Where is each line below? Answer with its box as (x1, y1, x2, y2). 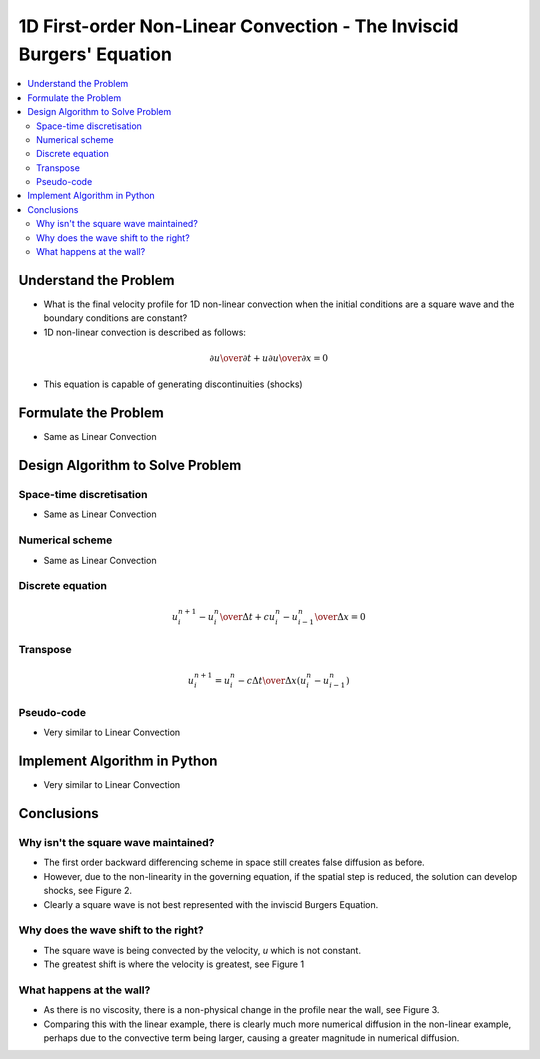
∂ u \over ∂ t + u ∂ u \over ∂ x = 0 (209, 352, 329, 364)
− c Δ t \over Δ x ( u (237, 675, 307, 686)
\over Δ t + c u (219, 611, 276, 623)
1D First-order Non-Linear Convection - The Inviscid (18, 15, 459, 37)
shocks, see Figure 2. (43, 885, 132, 897)
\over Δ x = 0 (314, 611, 366, 623)
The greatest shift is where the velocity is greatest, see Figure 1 (43, 958, 305, 970)
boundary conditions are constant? (43, 312, 188, 324)
